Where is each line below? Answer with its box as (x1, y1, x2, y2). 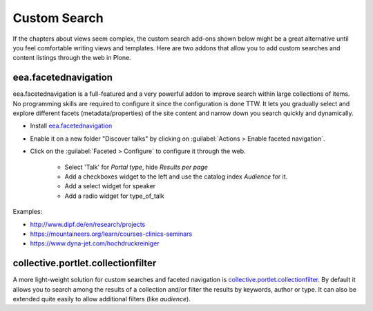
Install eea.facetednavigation (30, 121, 113, 130)
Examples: (12, 208, 43, 216)
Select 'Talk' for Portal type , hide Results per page (64, 163, 209, 171)
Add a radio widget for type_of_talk (64, 192, 165, 200)
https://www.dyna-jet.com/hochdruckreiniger (30, 239, 160, 248)
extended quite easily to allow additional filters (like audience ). (12, 295, 191, 303)
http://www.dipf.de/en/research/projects (30, 220, 146, 228)
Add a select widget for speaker (64, 182, 156, 190)
